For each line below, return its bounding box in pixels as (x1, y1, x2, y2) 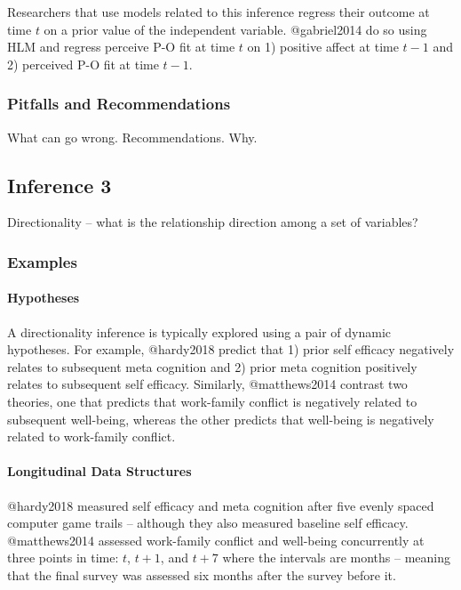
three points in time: (7, 548, 119, 567)
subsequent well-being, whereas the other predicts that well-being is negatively (7, 409, 434, 428)
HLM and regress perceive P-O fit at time (7, 37, 235, 56)
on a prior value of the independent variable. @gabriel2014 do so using (44, 20, 427, 38)
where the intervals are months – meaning (222, 548, 450, 567)
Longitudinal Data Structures (7, 462, 192, 481)
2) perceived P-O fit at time (7, 54, 159, 73)
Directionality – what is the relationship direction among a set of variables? (7, 213, 418, 231)
